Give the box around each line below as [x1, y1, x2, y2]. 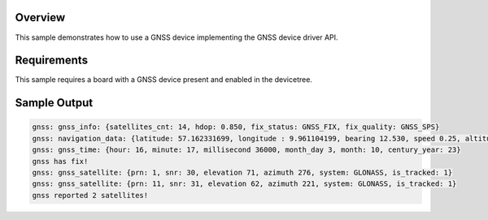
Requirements [15, 54, 89, 67]
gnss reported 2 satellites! [32, 191, 149, 200]
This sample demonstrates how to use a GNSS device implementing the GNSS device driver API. [15, 32, 338, 42]
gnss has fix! [32, 157, 89, 166]
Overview [15, 11, 66, 24]
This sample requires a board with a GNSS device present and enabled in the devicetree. [15, 75, 313, 84]
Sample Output [15, 96, 94, 110]
